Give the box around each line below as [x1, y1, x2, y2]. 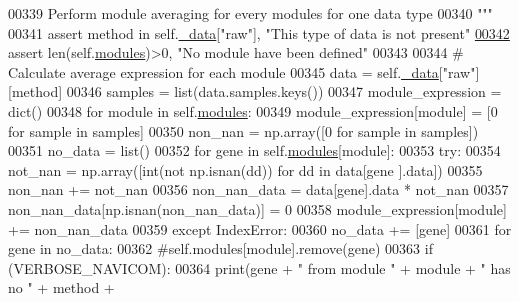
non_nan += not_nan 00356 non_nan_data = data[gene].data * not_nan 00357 [8, 179, 509, 200]
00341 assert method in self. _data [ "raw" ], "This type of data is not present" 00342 [8, 22, 510, 43]
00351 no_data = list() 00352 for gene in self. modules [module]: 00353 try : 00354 [8, 140, 501, 161]
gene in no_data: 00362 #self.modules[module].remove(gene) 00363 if [8, 238, 433, 259]
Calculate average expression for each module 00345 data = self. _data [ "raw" [8, 61, 476, 82]
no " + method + [8, 277, 115, 298]
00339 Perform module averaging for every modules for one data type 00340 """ [8, 3, 493, 23]
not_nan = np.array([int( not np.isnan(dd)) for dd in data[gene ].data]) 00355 [8, 159, 483, 180]
